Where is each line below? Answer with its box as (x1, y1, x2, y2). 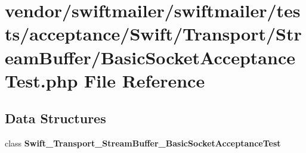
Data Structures (5, 109, 106, 127)
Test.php (5, 68, 78, 92)
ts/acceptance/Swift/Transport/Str (5, 21, 302, 46)
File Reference (84, 68, 205, 92)
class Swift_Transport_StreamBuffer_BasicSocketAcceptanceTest (5, 137, 281, 149)
